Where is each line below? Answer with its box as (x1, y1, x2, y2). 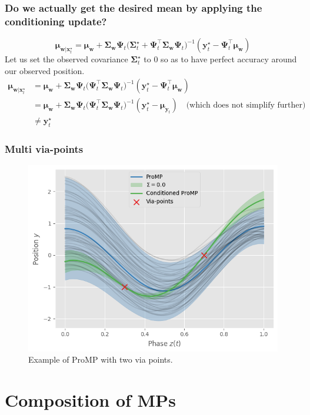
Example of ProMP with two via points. (28, 353, 173, 366)
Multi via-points (5, 142, 84, 156)
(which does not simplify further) (186, 101, 306, 110)
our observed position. (5, 64, 85, 76)
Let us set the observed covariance (5, 53, 128, 65)
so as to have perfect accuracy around (161, 53, 297, 65)
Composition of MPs (5, 388, 176, 412)
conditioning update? (5, 14, 107, 28)
